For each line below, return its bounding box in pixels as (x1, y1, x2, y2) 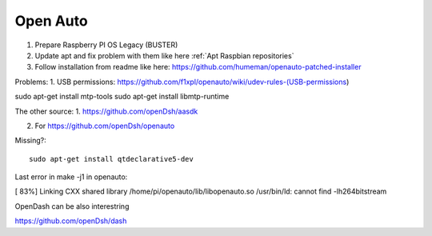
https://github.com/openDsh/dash (14, 216, 127, 226)
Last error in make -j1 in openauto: (14, 172, 128, 182)
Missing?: (14, 136, 47, 146)
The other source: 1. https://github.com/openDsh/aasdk (14, 106, 198, 116)
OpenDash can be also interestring (14, 201, 130, 211)
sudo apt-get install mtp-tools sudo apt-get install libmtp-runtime (14, 92, 230, 102)
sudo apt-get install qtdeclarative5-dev (29, 154, 194, 163)
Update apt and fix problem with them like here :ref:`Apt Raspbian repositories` (34, 50, 294, 60)
